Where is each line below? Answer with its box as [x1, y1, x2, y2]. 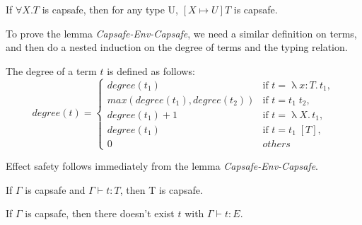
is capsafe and [25, 182, 86, 197]
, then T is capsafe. [119, 182, 203, 197]
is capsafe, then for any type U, [42, 2, 178, 16]
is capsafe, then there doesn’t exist [25, 206, 175, 221]
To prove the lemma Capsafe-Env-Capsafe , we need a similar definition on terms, [6, 25, 357, 40]
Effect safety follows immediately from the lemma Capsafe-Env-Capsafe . [6, 158, 318, 173]
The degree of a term [6, 63, 97, 78]
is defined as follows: [107, 63, 195, 78]
